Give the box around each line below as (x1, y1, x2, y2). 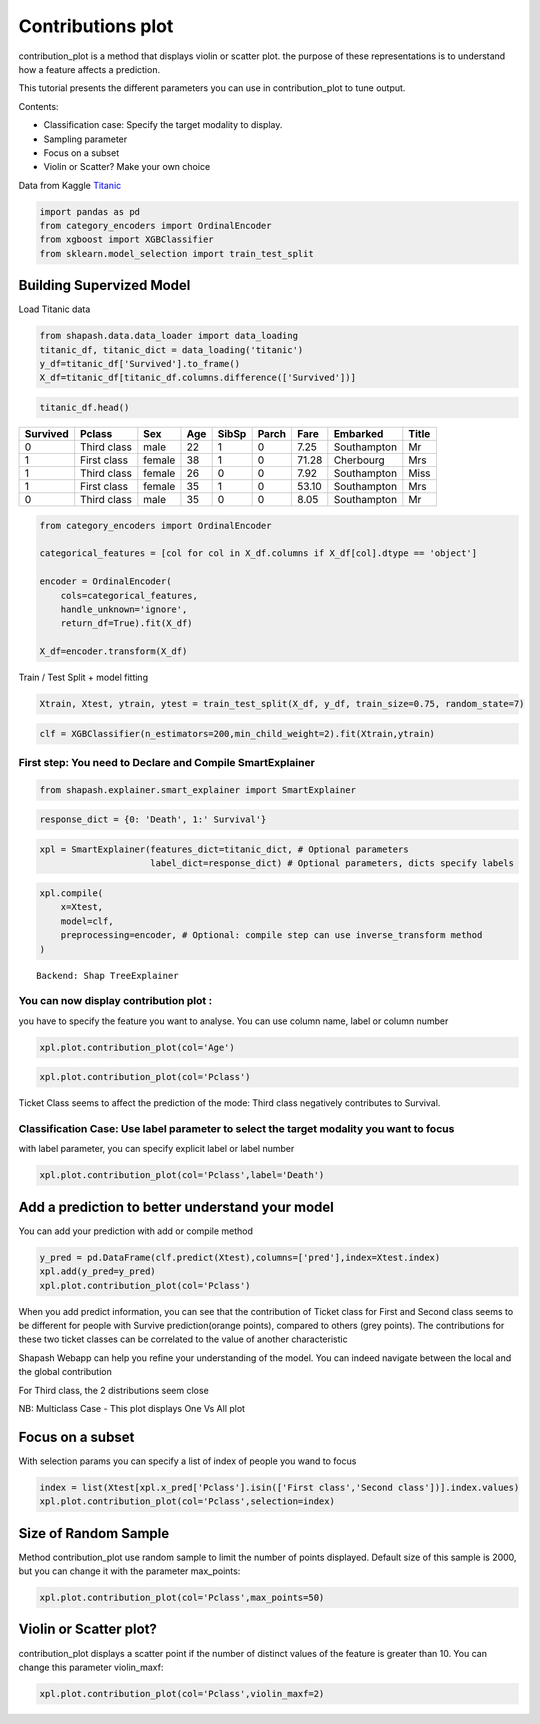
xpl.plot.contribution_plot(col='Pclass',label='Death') (39, 1170, 325, 1181)
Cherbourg (333, 453, 385, 467)
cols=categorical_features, (60, 590, 199, 601)
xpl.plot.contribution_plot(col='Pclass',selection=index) (39, 1496, 335, 1507)
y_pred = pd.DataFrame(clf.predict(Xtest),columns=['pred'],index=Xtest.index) (39, 1251, 441, 1263)
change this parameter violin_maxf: (18, 1661, 164, 1673)
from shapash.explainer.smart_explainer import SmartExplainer (39, 784, 357, 795)
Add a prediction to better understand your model (18, 1198, 334, 1215)
